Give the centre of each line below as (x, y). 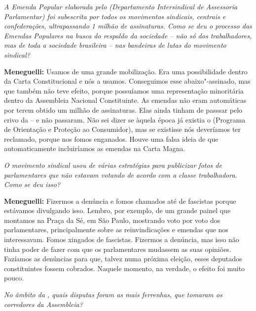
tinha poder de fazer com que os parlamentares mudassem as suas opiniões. (118, 249)
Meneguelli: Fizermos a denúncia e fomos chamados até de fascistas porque (120, 201)
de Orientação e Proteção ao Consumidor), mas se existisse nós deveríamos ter (123, 129)
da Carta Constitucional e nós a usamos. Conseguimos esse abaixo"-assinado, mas (127, 81)
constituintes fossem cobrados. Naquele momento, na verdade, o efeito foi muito (125, 268)
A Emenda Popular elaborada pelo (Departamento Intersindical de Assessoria (121, 6)
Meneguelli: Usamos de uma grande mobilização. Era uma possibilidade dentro (126, 71)
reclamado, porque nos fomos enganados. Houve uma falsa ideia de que (111, 139)
